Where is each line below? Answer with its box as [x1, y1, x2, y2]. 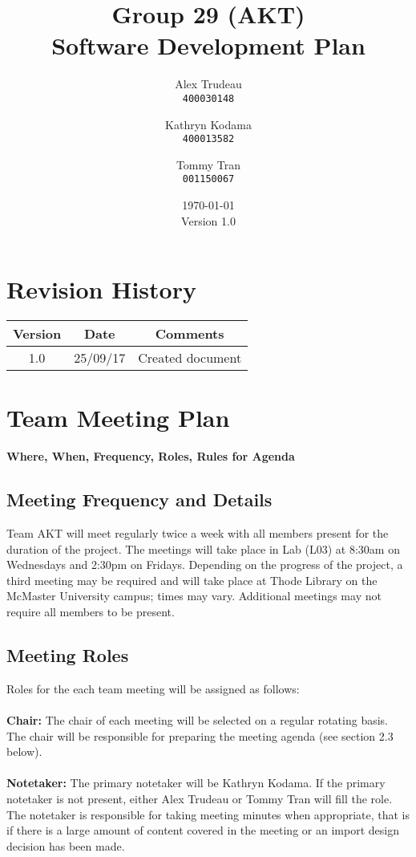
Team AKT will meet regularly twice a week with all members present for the [6, 525, 389, 542]
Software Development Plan [51, 29, 366, 62]
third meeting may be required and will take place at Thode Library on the [6, 571, 378, 588]
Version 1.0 [181, 212, 236, 229]
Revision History [6, 273, 196, 306]
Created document [138, 348, 242, 368]
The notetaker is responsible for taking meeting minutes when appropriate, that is [6, 806, 410, 822]
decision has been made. [6, 837, 125, 854]
